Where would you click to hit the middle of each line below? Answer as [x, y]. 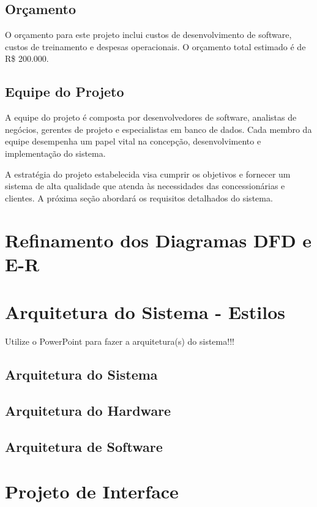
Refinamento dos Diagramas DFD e [158, 240]
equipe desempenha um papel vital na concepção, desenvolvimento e [133, 141]
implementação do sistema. [55, 153]
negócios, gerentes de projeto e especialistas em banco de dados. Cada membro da [158, 129]
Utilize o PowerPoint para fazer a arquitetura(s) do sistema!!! [120, 341]
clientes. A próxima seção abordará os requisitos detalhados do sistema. [139, 197]
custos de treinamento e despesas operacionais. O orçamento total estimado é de [155, 46]
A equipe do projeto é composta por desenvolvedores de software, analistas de [151, 117]
